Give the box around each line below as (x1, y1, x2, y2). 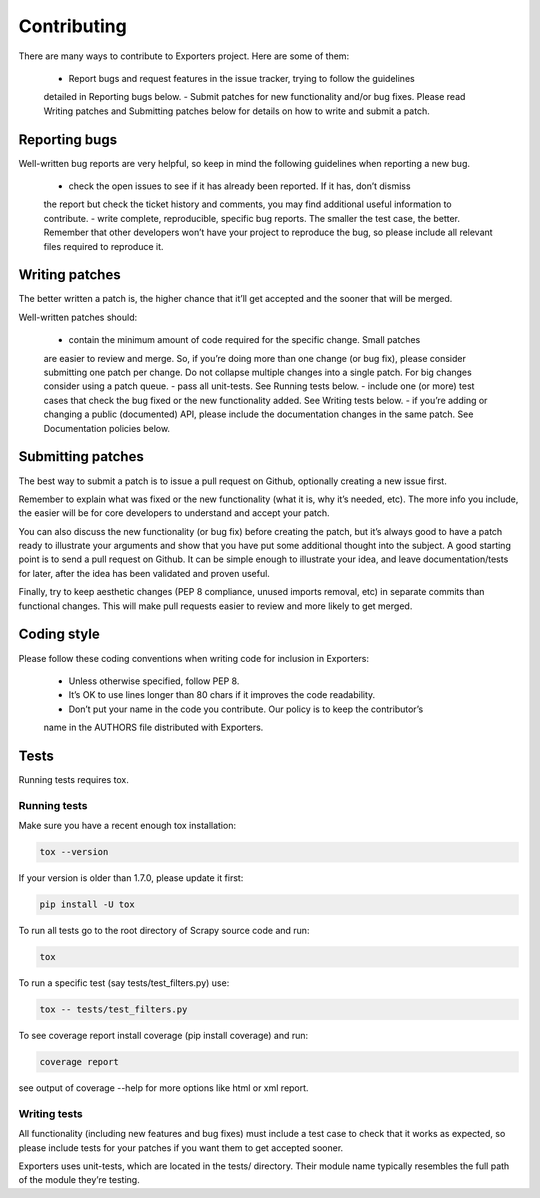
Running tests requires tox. (18, 774, 129, 786)
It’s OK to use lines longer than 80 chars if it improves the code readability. (68, 689, 376, 701)
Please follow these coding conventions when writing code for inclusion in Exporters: (18, 652, 370, 664)
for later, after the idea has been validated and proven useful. (18, 567, 270, 579)
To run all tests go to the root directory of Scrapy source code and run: (18, 925, 310, 937)
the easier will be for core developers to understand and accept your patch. (18, 507, 330, 519)
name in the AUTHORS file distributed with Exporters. (43, 721, 264, 734)
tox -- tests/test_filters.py (39, 1004, 188, 1015)
